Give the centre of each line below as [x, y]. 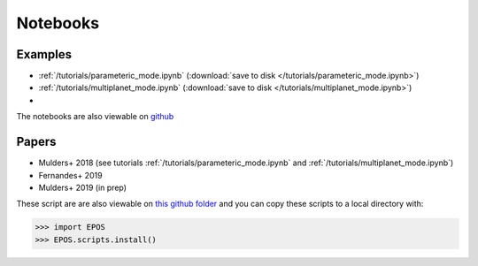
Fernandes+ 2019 [70, 175]
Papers [36, 142]
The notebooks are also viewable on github [95, 117]
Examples [44, 54]
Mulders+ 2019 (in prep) [83, 187]
